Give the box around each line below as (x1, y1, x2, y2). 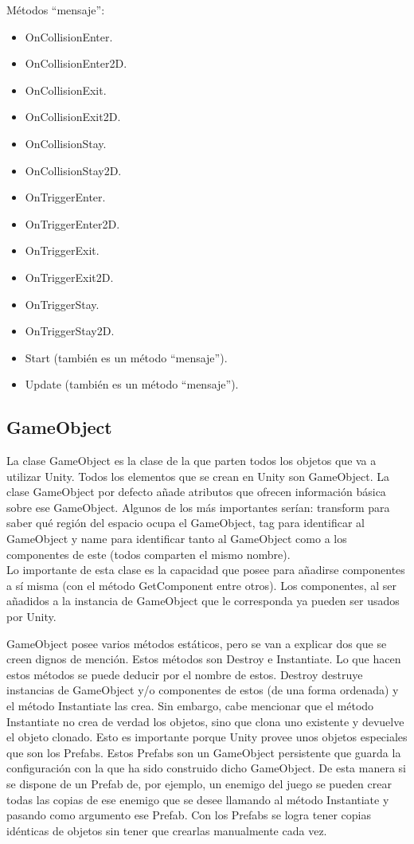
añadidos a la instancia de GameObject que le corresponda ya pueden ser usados (6, 592, 400, 609)
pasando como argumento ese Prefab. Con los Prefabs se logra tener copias (6, 807, 371, 823)
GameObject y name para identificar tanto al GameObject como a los (6, 530, 347, 547)
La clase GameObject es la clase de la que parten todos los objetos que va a (6, 452, 377, 469)
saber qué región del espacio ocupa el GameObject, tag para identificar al (6, 514, 365, 531)
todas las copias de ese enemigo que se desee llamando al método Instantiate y (6, 791, 389, 807)
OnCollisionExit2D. (25, 108, 121, 125)
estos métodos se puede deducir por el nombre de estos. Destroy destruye (6, 666, 363, 682)
